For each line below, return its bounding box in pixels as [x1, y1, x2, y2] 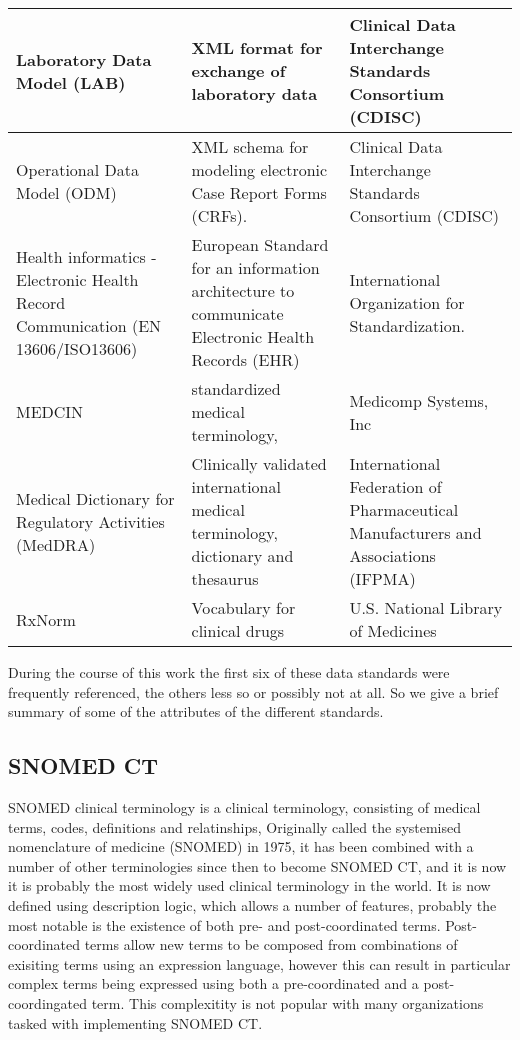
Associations [349, 544, 436, 567]
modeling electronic [191, 158, 328, 181]
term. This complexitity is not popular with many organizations [91, 992, 484, 1013]
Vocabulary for [191, 596, 296, 619]
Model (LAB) [16, 70, 126, 94]
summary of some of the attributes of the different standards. [8, 701, 384, 722]
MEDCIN [16, 400, 84, 423]
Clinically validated [191, 452, 327, 475]
